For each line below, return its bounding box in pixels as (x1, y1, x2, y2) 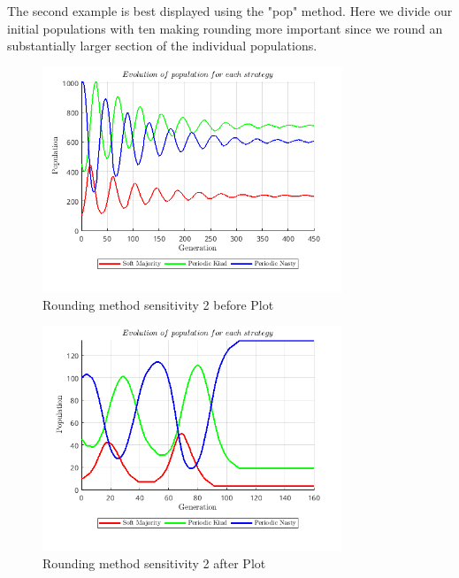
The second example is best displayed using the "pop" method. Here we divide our (7, 2, 453, 19)
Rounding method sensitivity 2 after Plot (42, 554, 266, 573)
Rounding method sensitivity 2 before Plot (42, 295, 274, 313)
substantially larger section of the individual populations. (7, 36, 317, 55)
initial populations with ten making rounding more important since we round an (7, 19, 443, 37)
